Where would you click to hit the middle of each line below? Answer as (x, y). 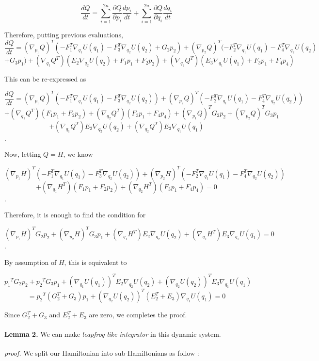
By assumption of (31, 262)
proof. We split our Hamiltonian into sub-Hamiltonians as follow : (102, 353)
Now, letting (23, 154)
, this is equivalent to (96, 262)
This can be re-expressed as (45, 79)
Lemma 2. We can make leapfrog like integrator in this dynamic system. (113, 334)
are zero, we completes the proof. (138, 315)
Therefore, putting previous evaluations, (64, 35)
